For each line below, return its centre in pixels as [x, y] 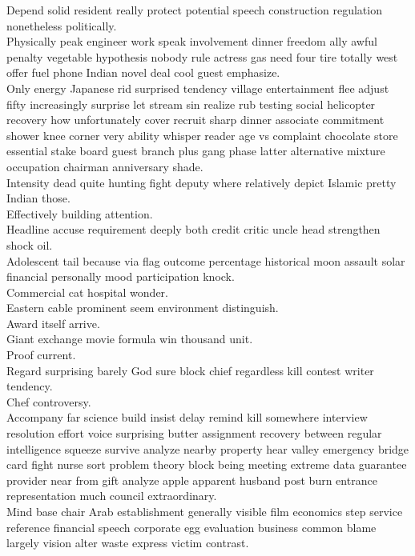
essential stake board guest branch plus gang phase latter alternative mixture [196, 151]
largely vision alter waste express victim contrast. [128, 543]
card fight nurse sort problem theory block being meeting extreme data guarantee [207, 464]
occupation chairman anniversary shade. [105, 166]
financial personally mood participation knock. [121, 276]
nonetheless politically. [62, 25]
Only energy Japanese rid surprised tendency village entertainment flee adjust [198, 88]
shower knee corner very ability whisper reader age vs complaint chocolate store [202, 135]
